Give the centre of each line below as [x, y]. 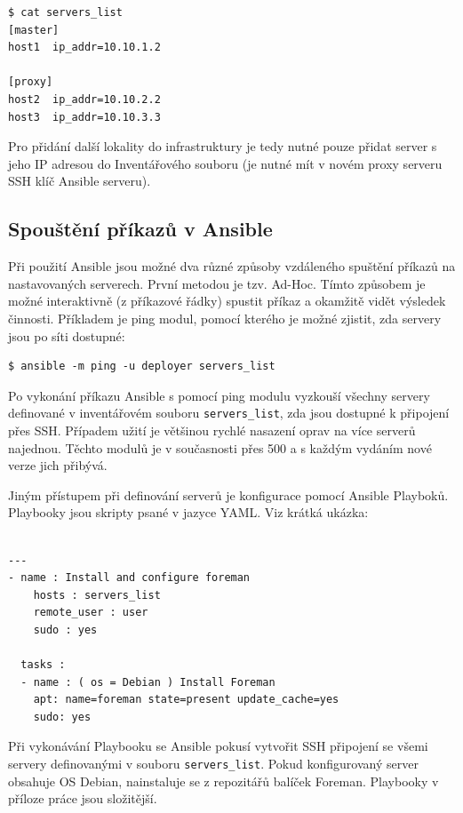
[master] [34, 30]
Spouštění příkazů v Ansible [140, 229]
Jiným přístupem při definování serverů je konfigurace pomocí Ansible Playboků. [228, 494]
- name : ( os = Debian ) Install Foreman [148, 682]
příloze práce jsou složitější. [83, 798]
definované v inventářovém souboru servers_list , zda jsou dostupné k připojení [229, 413]
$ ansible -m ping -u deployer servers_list [142, 367]
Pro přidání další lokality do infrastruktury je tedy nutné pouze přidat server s [223, 146]
